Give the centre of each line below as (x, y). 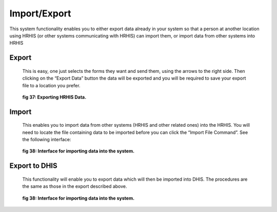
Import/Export (40, 13)
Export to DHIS (33, 166)
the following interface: (47, 140)
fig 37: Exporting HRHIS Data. (54, 97)
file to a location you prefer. (51, 85)
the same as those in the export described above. (75, 186)
